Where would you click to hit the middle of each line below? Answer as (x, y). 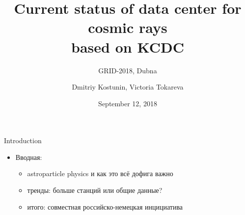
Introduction (23, 140)
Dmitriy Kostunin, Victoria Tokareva (128, 87)
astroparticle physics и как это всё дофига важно (100, 173)
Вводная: (29, 157)
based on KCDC (128, 46)
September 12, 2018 (128, 103)
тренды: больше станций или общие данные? (95, 190)
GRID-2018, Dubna (128, 70)
